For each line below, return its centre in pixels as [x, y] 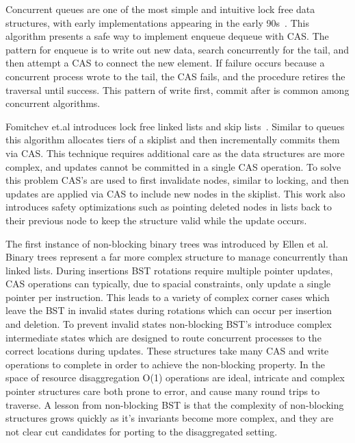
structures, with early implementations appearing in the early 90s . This [157, 22]
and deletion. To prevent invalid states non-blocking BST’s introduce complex [169, 324]
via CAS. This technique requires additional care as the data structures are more [175, 153]
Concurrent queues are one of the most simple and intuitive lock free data [160, 9]
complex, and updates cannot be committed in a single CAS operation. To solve [173, 166]
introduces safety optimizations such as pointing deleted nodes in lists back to [169, 207]
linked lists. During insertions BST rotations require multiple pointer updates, [169, 270]
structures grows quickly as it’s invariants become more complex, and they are [170, 418]
